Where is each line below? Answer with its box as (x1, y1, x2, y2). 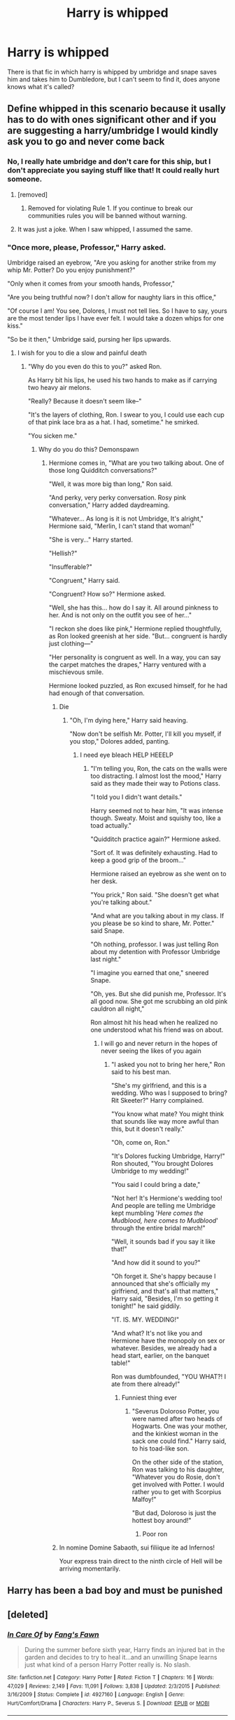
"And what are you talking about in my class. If (90, 911, 225, 920)
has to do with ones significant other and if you (7, 114, 217, 126)
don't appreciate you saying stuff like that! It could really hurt (7, 166, 220, 175)
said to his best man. (111, 1068, 171, 1076)
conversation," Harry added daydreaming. (48, 500, 170, 509)
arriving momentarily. (59, 1564, 121, 1573)
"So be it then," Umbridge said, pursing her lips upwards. (7, 335, 171, 343)
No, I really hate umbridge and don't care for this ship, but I (7, 156, 211, 166)
